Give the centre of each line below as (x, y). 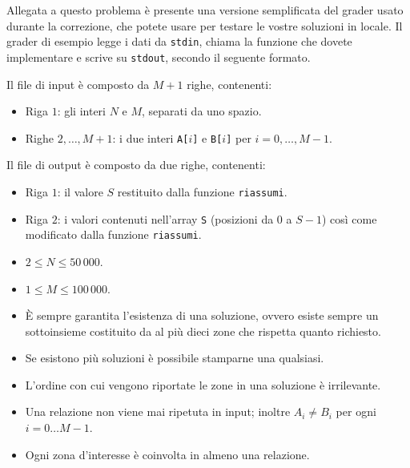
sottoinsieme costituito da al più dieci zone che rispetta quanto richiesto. (203, 331)
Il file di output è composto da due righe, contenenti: (136, 165)
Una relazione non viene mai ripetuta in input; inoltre (158, 412)
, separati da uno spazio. (202, 111)
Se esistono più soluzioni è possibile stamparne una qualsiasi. (175, 358)
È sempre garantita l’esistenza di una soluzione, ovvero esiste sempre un (202, 315)
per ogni (356, 412)
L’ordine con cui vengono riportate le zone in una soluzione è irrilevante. (203, 384)
